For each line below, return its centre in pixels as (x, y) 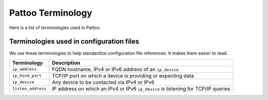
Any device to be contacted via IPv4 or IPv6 (103, 82)
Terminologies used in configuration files (74, 42)
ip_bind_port (27, 76)
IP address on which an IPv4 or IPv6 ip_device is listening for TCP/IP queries (141, 89)
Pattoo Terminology (51, 13)
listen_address (29, 89)
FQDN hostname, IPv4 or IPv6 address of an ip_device (115, 69)
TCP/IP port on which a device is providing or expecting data (123, 75)
